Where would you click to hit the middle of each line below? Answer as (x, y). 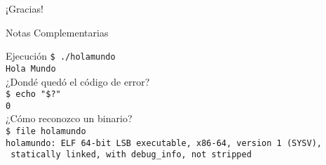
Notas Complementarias (57, 32)
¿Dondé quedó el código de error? (78, 81)
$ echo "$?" (33, 94)
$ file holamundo (46, 131)
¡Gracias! (25, 8)
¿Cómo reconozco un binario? (69, 118)
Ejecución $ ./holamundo (61, 56)
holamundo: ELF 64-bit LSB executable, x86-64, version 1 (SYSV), (164, 143)
